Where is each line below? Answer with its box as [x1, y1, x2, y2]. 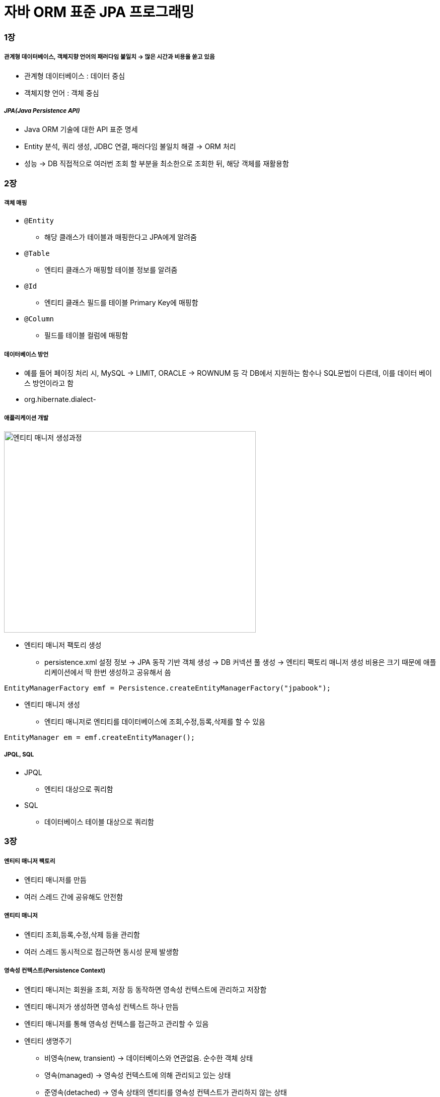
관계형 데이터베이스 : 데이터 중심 [24, 71, 125, 80]
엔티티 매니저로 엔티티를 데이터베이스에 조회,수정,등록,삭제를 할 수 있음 [44, 717, 265, 726]
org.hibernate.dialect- [24, 395, 96, 404]
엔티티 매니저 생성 [24, 700, 80, 709]
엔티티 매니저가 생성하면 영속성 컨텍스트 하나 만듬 [24, 1002, 179, 1011]
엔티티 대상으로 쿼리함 [44, 784, 113, 793]
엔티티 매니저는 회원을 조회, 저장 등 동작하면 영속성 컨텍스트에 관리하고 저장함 [24, 985, 267, 994]
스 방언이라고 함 [24, 379, 74, 388]
